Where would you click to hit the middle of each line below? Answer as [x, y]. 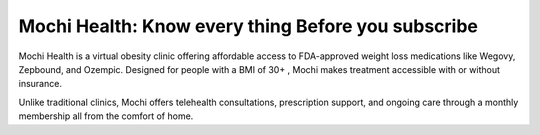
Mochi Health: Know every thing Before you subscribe [248, 26]
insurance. [40, 84]
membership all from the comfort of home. [106, 116]
